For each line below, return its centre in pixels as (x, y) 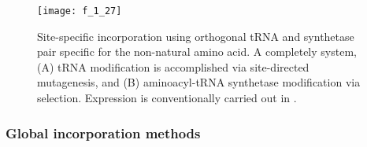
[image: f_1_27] (80, 11)
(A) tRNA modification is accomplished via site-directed (173, 66)
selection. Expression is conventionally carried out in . (167, 98)
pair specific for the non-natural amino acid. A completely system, (197, 51)
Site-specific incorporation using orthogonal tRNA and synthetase (196, 36)
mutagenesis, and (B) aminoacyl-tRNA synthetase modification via (199, 82)
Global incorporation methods (103, 132)
